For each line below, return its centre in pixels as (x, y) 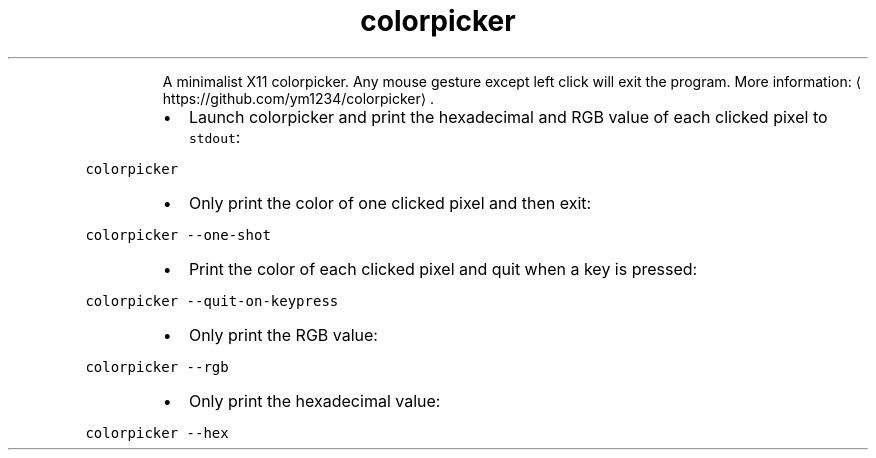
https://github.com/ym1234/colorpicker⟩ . (298, 98)
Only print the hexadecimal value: (314, 400)
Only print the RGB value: (283, 334)
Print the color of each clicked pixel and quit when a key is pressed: (443, 268)
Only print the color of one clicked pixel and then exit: (390, 202)
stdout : (214, 136)
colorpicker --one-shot (178, 234)
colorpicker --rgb (157, 366)
